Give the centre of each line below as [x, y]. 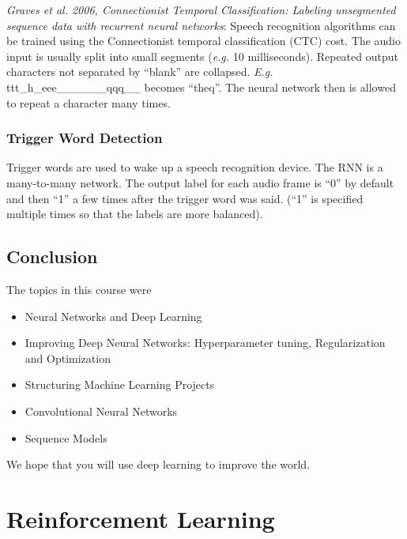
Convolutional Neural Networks [101, 411]
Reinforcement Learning [141, 518]
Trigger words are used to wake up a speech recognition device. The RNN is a [195, 167]
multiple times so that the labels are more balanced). [135, 214]
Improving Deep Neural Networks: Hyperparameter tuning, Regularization [205, 343]
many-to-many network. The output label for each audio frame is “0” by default [200, 182]
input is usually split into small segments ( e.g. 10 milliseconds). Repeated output [202, 56]
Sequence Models [66, 437]
